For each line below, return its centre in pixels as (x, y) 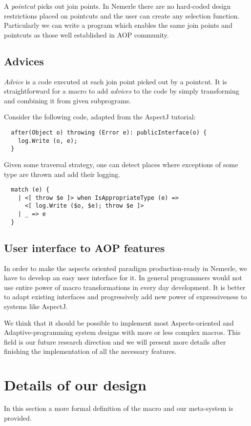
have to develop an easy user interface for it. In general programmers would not (123, 278)
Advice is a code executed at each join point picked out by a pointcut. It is (115, 81)
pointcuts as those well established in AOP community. (86, 34)
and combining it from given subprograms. (68, 100)
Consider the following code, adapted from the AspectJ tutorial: (100, 117)
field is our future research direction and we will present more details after (115, 341)
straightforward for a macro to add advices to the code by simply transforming (122, 91)
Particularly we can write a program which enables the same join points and (118, 25)
